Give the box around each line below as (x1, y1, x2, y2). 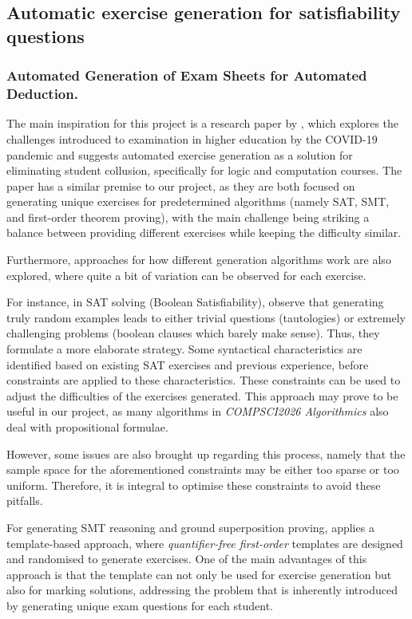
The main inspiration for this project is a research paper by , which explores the (6, 115, 399, 132)
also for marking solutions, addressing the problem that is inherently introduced (6, 582, 398, 598)
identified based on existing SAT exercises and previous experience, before (6, 356, 369, 373)
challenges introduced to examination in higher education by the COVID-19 (6, 130, 378, 147)
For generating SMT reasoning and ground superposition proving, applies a (6, 518, 374, 535)
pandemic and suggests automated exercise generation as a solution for (6, 146, 353, 163)
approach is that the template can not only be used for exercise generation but (6, 566, 392, 582)
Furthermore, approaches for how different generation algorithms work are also (6, 251, 391, 268)
